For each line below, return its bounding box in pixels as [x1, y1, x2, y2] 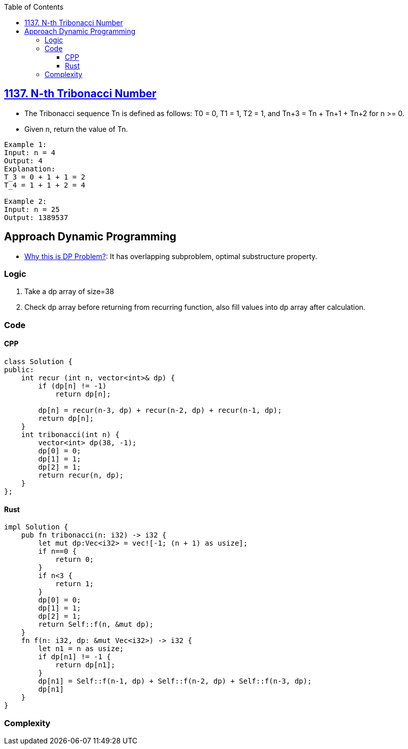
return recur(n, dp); [38, 471, 124, 480]
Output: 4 [4, 156, 43, 165]
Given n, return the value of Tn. [24, 124, 128, 133]
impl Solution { [4, 523, 68, 531]
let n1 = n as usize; [38, 645, 124, 653]
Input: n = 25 [4, 205, 60, 213]
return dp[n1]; [55, 661, 116, 669]
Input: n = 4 [4, 148, 56, 157]
